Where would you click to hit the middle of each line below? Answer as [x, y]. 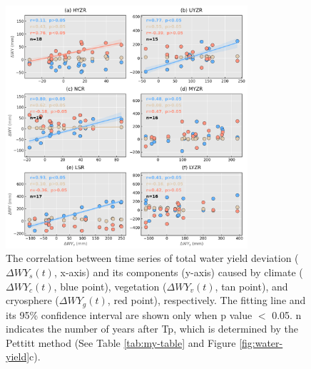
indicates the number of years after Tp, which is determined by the [152, 329]
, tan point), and [251, 286]
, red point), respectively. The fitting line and [207, 300]
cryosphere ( [32, 300]
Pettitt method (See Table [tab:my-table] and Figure [121, 342]
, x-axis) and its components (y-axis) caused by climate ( [178, 272]
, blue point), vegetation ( [110, 286]
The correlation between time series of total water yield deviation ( [152, 258]
